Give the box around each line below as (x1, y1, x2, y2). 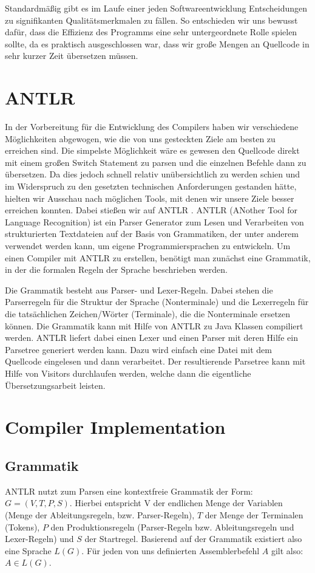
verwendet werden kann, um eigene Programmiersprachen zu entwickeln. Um (5, 239, 291, 252)
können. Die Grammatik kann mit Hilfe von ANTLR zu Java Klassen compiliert (5, 319, 303, 332)
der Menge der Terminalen (205, 508, 303, 521)
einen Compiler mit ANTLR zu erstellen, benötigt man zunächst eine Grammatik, (5, 251, 311, 264)
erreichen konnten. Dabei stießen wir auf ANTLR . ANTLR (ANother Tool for (5, 204, 297, 216)
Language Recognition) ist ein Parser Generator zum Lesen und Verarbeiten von (5, 215, 304, 228)
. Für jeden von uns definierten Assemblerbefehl (81, 544, 260, 557)
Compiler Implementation (5, 414, 226, 439)
